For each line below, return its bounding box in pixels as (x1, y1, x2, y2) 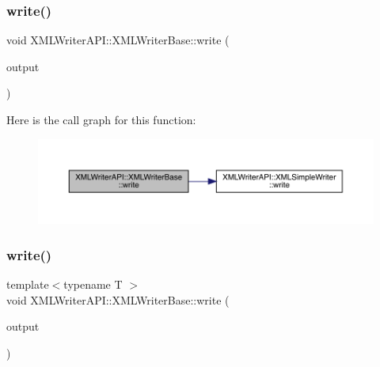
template (6, 276, 49, 293)
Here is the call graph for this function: (6, 112, 196, 127)
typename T (63, 276, 123, 293)
